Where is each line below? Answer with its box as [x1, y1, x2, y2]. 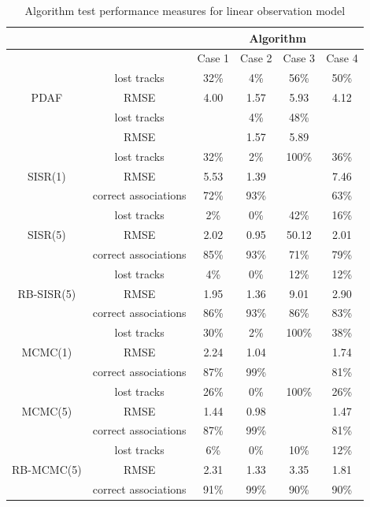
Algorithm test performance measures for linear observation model [24, 2, 346, 18]
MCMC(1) [21, 344, 72, 360]
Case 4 [326, 50, 358, 66]
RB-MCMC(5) [12, 461, 82, 478]
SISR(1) [27, 167, 66, 184]
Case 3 [283, 50, 316, 66]
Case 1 [197, 50, 230, 66]
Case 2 [240, 50, 272, 66]
